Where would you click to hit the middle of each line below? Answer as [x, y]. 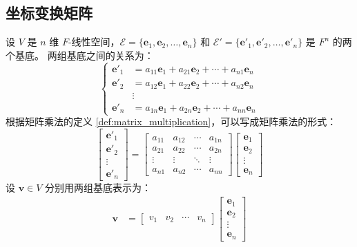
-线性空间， [94, 42]
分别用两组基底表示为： [98, 187]
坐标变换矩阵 [49, 13]
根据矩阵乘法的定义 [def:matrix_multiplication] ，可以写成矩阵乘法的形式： [171, 121]
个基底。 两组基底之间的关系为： [80, 55]
